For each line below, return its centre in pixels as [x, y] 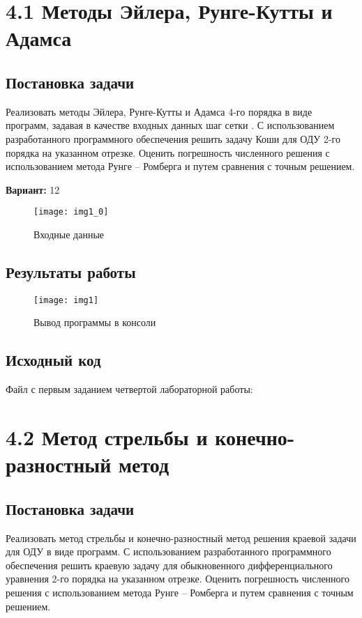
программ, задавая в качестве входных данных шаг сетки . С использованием [170, 125]
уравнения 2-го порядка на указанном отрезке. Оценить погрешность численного [178, 579]
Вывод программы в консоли [95, 322]
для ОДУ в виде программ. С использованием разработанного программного [168, 551]
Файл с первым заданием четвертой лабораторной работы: [129, 389]
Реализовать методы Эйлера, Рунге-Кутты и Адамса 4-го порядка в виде [159, 111]
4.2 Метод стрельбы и [107, 437]
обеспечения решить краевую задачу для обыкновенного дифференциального [169, 565]
